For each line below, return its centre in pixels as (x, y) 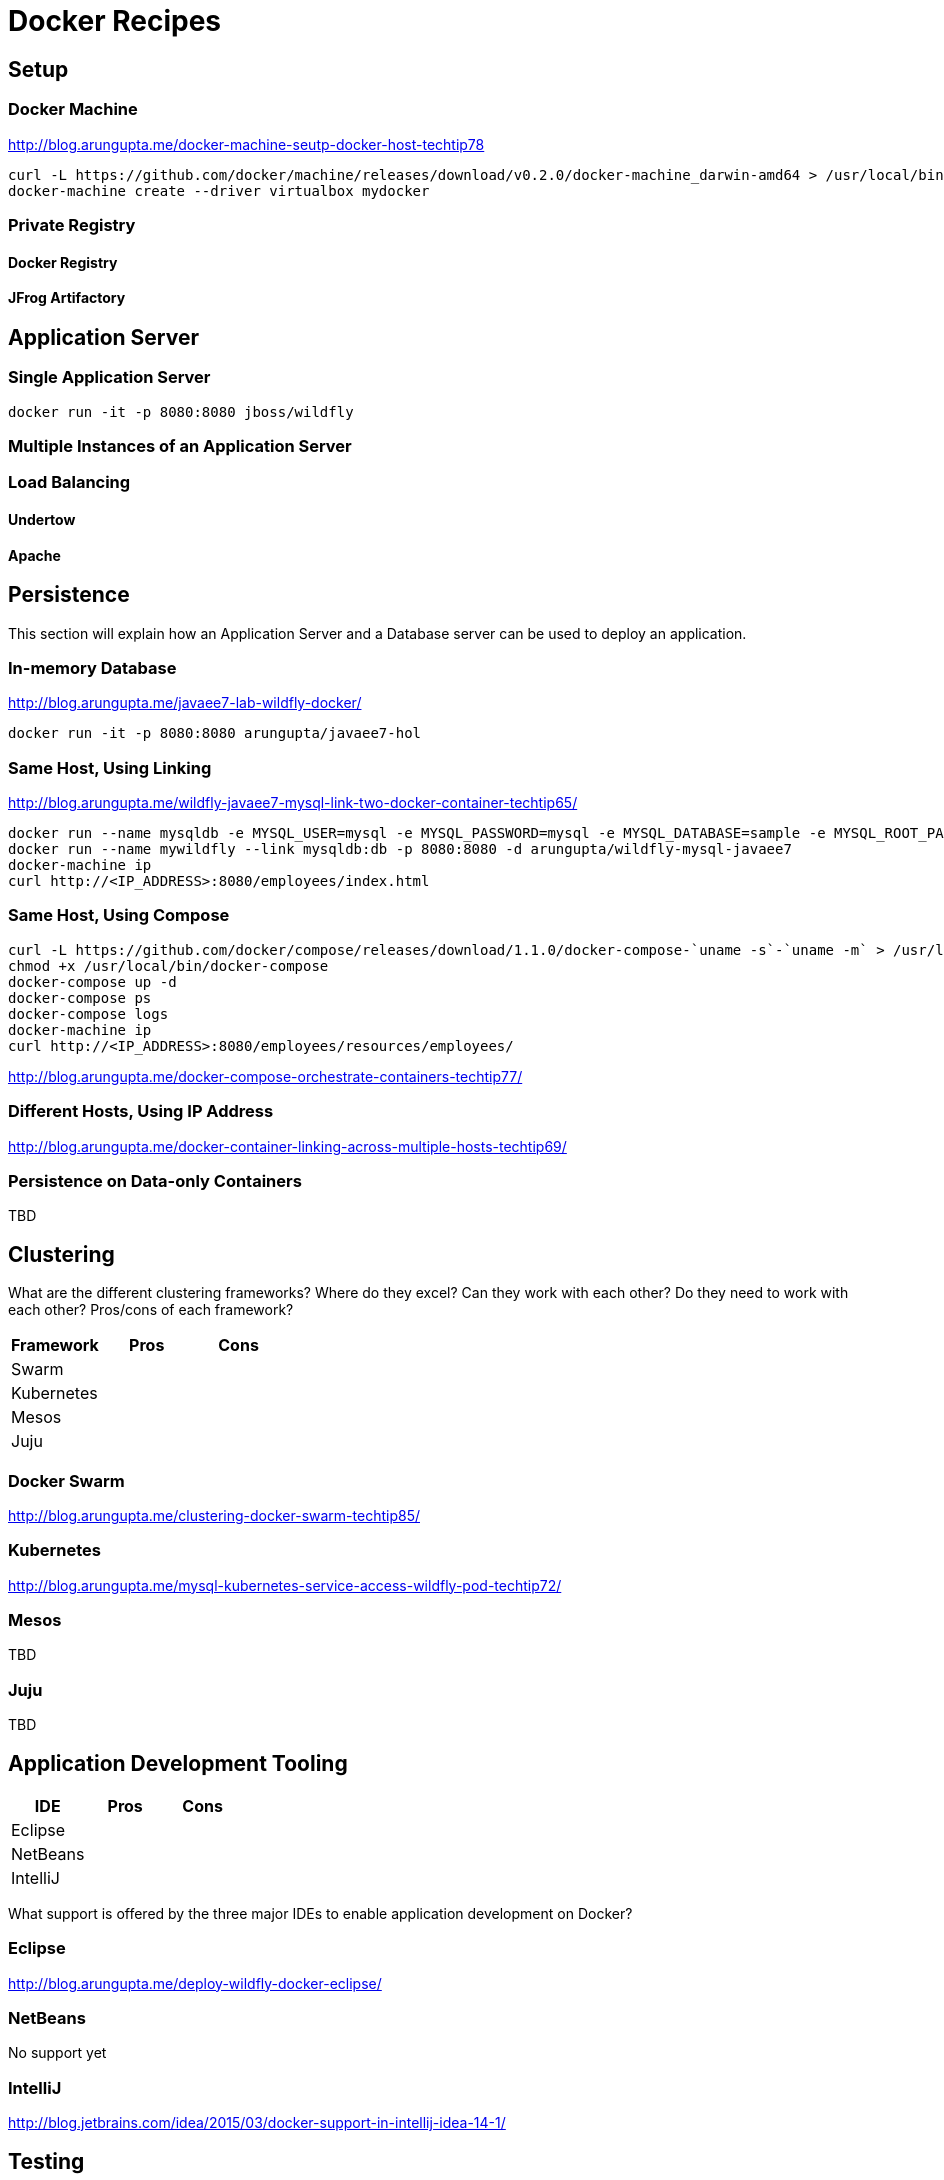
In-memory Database (92, 667)
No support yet (57, 2053)
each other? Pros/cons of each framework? (151, 1310)
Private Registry (72, 224)
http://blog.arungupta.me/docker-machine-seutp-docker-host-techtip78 (246, 144)
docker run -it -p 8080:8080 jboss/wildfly (181, 411)
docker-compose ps (80, 997)
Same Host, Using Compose (119, 915)
